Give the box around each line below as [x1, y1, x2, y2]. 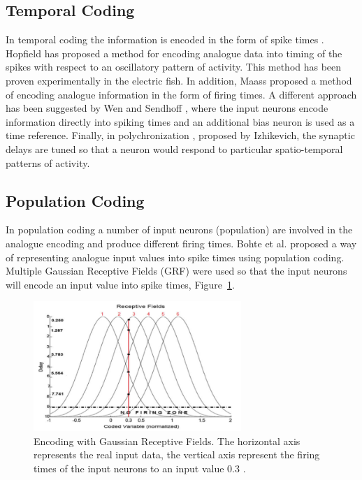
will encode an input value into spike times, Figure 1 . [6, 277, 235, 291]
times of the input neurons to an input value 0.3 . [34, 460, 246, 475]
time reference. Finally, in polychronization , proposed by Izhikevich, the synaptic [6, 128, 355, 143]
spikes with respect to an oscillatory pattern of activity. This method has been [6, 59, 342, 74]
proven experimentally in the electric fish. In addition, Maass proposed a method [6, 73, 352, 87]
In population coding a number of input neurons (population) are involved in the [6, 222, 353, 237]
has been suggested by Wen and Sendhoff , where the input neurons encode [6, 101, 328, 115]
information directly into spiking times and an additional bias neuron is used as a [6, 114, 355, 129]
